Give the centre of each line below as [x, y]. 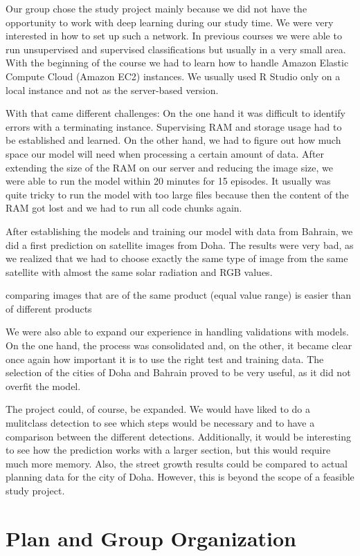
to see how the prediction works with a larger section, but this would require [168, 450]
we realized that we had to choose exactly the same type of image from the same [177, 258]
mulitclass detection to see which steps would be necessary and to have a [160, 423]
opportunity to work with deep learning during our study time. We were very [170, 22]
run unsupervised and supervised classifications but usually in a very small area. [176, 49]
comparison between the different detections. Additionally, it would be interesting [178, 436]
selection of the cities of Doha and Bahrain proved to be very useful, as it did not [178, 372]
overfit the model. [43, 386]
